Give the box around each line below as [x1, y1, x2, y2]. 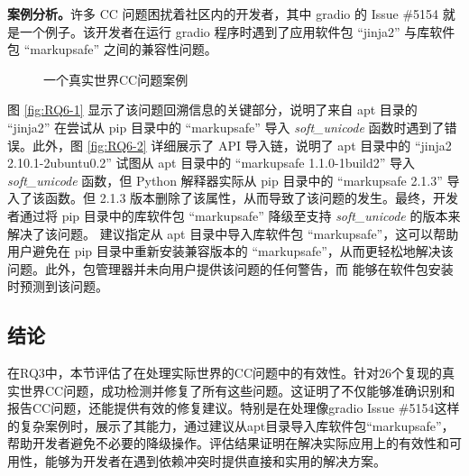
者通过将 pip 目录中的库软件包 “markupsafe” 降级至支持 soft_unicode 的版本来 [7, 206, 461, 224]
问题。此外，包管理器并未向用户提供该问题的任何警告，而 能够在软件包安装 [7, 259, 454, 278]
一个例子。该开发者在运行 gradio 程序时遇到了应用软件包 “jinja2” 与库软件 [19, 22, 455, 41]
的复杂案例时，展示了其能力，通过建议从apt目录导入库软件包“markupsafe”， [7, 416, 455, 435]
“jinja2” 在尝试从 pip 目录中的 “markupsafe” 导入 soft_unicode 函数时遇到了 [7, 117, 445, 136]
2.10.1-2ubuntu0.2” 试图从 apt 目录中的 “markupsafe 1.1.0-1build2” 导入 [7, 153, 416, 172]
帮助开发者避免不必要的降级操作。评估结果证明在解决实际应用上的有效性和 [7, 434, 449, 453]
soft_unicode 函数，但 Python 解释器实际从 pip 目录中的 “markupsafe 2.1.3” [7, 170, 443, 189]
